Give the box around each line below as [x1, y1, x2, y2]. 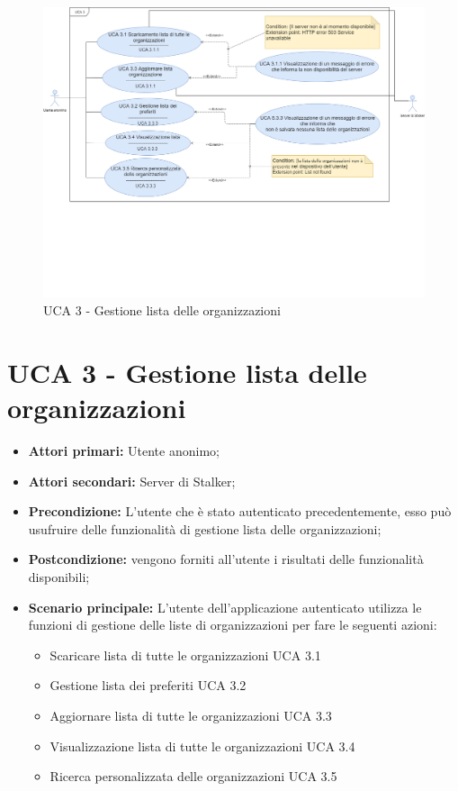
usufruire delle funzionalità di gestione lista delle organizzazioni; [28, 519, 382, 538]
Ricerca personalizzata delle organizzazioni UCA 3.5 [49, 767, 337, 786]
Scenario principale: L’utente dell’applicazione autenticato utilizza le [28, 597, 422, 616]
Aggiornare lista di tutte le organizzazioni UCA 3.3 [49, 705, 332, 724]
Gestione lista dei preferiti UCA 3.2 [49, 676, 247, 695]
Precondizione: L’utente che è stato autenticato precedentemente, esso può [28, 502, 452, 521]
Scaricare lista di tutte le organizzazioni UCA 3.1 [49, 645, 321, 664]
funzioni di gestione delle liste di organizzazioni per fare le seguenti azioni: [28, 615, 437, 634]
